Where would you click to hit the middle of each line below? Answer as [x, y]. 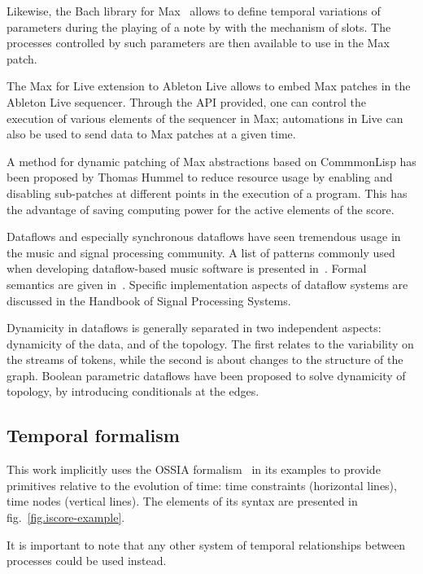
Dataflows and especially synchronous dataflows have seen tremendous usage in [204, 237]
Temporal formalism [93, 435]
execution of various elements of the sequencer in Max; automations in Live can [205, 118]
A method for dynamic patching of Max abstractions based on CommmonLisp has [211, 161]
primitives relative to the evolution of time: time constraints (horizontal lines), [202, 485]
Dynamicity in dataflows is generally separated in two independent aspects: [194, 328]
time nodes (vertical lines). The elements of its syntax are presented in [182, 501]
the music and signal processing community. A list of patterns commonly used [201, 252]
